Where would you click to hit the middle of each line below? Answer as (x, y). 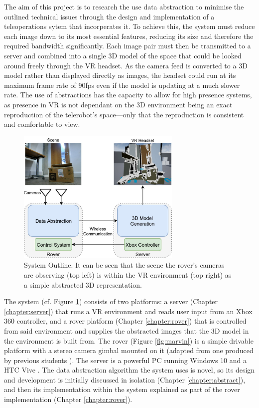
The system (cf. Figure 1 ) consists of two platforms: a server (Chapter (111, 301)
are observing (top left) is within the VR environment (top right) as (128, 274)
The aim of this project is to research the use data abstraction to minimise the (124, 6)
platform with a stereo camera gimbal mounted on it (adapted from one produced (129, 350)
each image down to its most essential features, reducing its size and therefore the (129, 36)
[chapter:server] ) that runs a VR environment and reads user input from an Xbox (128, 311)
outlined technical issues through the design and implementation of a (109, 16)
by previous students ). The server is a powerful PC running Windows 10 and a (125, 360)
